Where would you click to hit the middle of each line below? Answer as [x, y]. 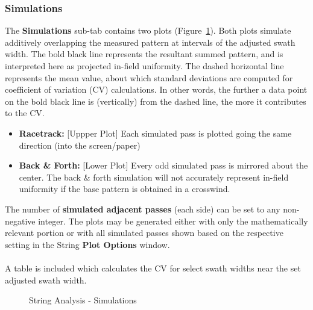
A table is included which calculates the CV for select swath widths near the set [153, 268]
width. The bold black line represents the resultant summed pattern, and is [144, 54]
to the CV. [25, 113]
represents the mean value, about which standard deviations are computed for [149, 77]
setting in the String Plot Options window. [87, 244]
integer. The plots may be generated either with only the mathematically [173, 221]
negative [20, 221]
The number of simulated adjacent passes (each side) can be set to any [143, 209]
